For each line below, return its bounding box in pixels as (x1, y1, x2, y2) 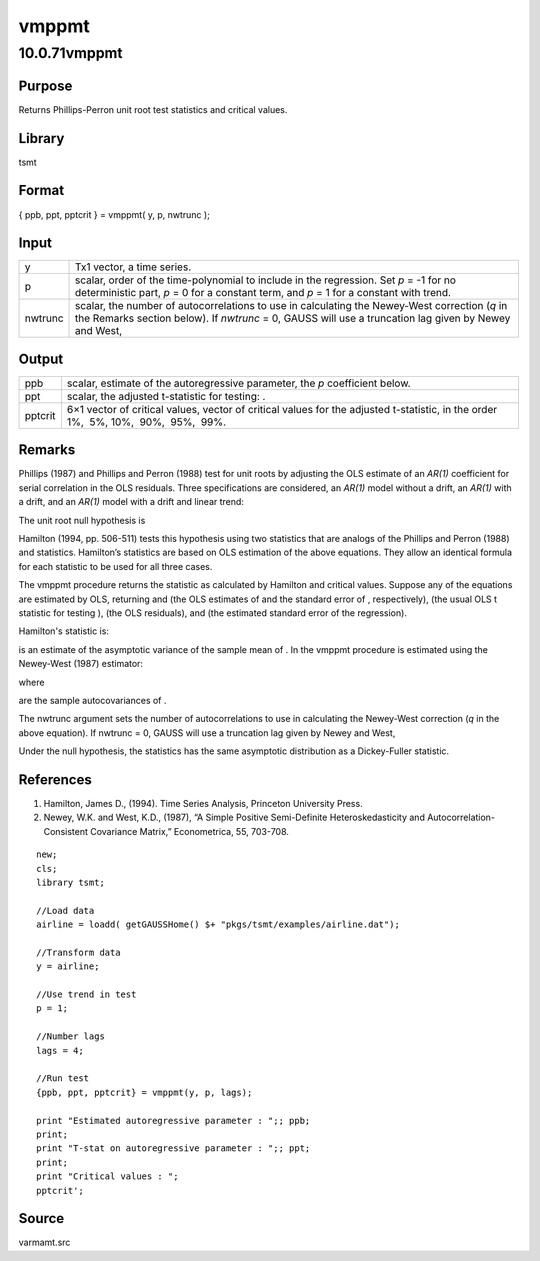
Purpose (18, 77, 73, 94)
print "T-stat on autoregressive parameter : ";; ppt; (36, 1143, 311, 1154)
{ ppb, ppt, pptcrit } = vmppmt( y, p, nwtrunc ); (18, 208, 210, 220)
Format (18, 182, 65, 199)
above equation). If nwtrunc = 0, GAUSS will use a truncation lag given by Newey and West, (18, 726, 396, 739)
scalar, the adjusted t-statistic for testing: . (66, 389, 266, 403)
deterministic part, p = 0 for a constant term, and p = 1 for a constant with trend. (75, 286, 452, 300)
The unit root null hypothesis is (18, 514, 146, 526)
